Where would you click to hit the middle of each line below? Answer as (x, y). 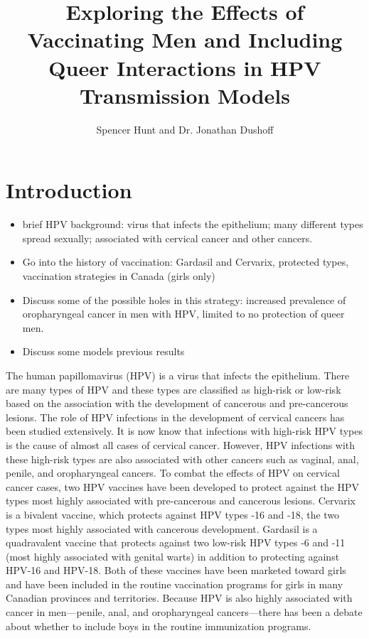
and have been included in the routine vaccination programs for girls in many (175, 584)
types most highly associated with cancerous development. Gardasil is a (162, 528)
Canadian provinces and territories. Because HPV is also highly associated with (179, 598)
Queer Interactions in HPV (185, 67)
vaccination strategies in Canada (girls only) (119, 276)
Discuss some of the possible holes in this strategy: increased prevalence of (184, 299)
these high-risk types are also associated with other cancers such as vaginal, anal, (182, 459)
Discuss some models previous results (103, 351)
